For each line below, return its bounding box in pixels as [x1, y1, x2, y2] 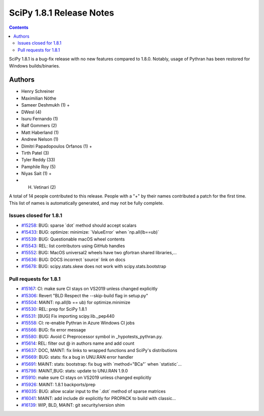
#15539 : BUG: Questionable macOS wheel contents [21, 236, 125, 242]
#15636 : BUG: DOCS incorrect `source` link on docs [21, 257, 126, 263]
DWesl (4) [21, 109, 42, 115]
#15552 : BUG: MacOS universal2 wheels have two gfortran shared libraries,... [21, 250, 177, 256]
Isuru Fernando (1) [21, 115, 58, 122]
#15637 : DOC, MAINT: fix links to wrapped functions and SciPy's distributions [21, 347, 177, 353]
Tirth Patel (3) [21, 150, 49, 156]
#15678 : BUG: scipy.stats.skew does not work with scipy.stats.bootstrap [21, 263, 166, 269]
